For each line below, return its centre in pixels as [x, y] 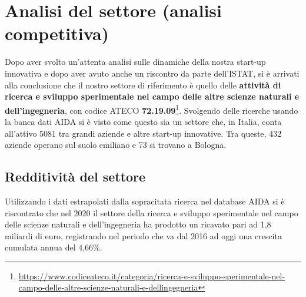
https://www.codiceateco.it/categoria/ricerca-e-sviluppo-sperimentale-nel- [152, 275]
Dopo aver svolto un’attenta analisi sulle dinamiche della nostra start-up [135, 62]
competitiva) [57, 33]
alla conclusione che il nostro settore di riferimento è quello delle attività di [143, 85]
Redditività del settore [75, 176]
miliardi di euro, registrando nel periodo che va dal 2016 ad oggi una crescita [143, 235]
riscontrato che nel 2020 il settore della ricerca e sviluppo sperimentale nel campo [152, 212]
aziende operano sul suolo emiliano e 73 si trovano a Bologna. [116, 145]
